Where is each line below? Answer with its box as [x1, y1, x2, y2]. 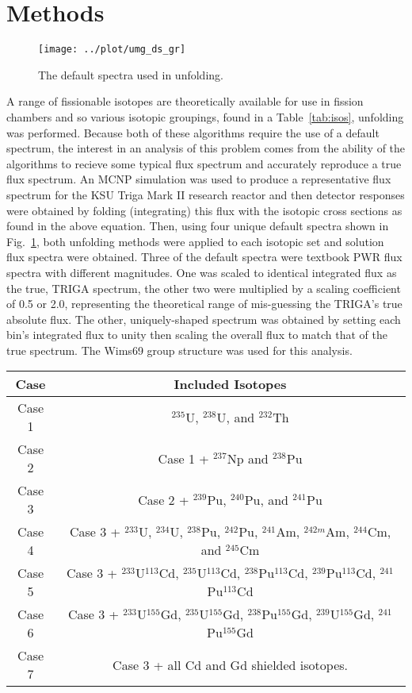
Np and [227, 449, 269, 468]
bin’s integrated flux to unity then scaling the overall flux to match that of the [6, 326, 387, 343]
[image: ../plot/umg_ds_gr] [38, 44, 186, 56]
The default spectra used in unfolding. [38, 66, 223, 83]
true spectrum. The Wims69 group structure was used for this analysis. [6, 341, 353, 358]
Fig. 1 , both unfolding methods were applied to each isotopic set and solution [6, 233, 384, 249]
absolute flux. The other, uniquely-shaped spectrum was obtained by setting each [6, 310, 401, 327]
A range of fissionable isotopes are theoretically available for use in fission [6, 93, 364, 110]
